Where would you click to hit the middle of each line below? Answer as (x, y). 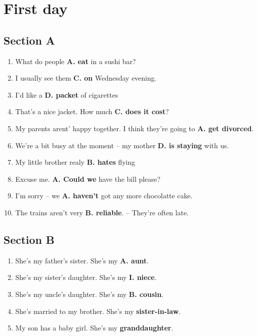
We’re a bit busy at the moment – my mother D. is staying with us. (122, 145)
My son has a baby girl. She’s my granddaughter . (94, 328)
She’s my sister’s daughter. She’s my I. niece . (86, 277)
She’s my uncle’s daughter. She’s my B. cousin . (89, 294)
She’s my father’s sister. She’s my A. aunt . (82, 260)
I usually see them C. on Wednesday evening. (86, 78)
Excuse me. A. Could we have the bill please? (88, 179)
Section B (29, 239)
